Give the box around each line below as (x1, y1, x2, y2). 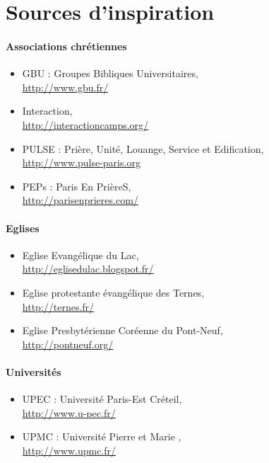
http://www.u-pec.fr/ (22, 405, 116, 420)
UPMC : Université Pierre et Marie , (22, 429, 181, 444)
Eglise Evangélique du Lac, (22, 247, 139, 262)
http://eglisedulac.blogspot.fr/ (22, 261, 154, 276)
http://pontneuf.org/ (22, 336, 114, 351)
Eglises (6, 220, 40, 235)
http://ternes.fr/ (22, 299, 95, 314)
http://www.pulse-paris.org (22, 155, 141, 170)
